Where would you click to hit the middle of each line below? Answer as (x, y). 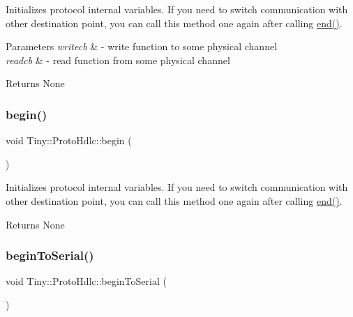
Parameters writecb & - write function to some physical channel (142, 46)
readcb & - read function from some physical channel (118, 60)
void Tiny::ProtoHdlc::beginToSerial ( (86, 281)
